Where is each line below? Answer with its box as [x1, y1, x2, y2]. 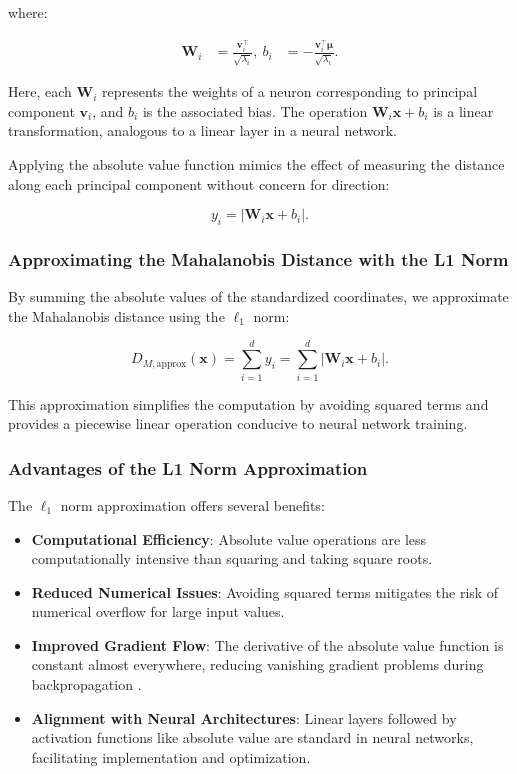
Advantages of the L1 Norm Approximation [8, 455, 368, 480]
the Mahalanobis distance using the [8, 305, 225, 326]
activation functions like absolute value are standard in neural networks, [31, 727, 474, 748]
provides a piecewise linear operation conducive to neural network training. [8, 413, 468, 434]
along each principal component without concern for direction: [8, 173, 390, 194]
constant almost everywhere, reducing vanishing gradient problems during [31, 654, 484, 675]
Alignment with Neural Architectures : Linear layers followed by [31, 707, 457, 728]
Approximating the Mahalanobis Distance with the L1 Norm [8, 246, 509, 271]
